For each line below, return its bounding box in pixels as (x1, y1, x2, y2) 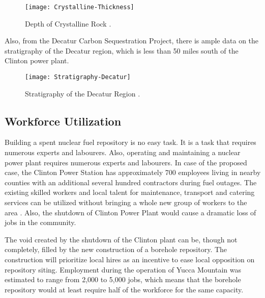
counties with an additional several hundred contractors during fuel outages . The (5, 177, 257, 187)
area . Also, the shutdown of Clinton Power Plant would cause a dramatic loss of (5, 207, 256, 217)
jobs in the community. (5, 217, 76, 228)
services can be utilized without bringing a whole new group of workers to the (5, 197, 247, 208)
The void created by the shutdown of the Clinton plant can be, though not (5, 234, 238, 244)
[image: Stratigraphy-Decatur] (25, 73, 131, 81)
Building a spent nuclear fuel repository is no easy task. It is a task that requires (5, 137, 256, 147)
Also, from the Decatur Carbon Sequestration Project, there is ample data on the (5, 35, 259, 46)
